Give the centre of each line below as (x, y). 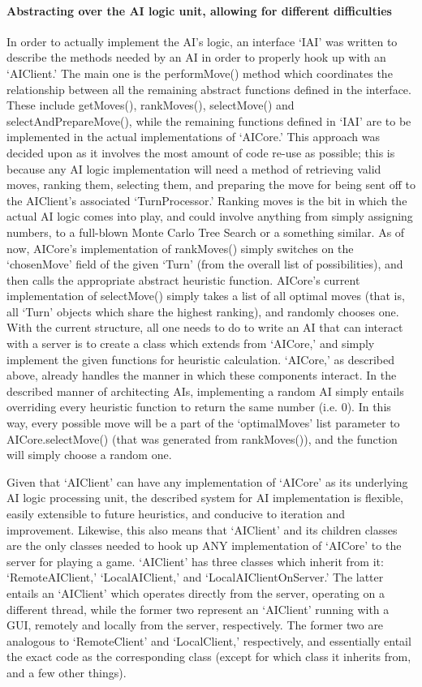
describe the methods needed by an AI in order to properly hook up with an (196, 57)
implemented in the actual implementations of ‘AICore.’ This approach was (193, 137)
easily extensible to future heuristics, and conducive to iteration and (176, 514)
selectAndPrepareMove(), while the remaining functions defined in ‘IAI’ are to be (209, 120)
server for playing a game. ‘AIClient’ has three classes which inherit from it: (195, 561)
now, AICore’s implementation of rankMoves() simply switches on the (180, 248)
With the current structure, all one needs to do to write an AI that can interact (205, 327)
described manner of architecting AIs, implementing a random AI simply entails (205, 391)
